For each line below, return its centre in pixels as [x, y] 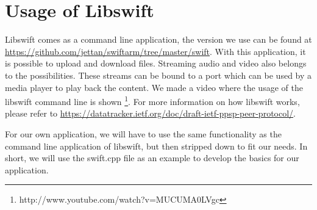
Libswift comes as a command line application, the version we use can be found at [158, 39]
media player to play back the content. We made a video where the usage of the [154, 87]
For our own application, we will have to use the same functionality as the [143, 133]
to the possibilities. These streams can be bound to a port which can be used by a [158, 75]
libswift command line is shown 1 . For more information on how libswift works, [152, 100]
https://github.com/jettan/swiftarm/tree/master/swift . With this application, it [155, 51]
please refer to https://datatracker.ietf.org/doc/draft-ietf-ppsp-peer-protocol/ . [150, 113]
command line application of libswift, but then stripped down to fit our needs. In [156, 146]
